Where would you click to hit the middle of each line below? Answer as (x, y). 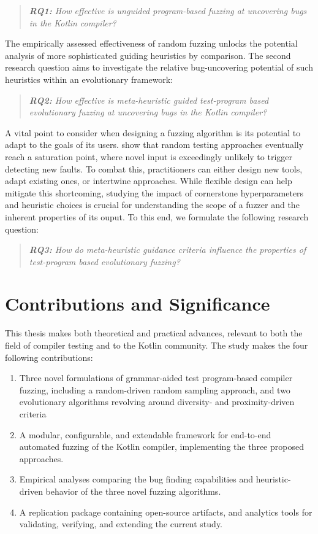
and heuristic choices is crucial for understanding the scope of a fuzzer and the (152, 205)
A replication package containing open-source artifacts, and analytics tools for (166, 512)
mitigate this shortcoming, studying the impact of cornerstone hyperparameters (154, 192)
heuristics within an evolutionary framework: (89, 79)
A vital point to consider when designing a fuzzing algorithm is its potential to (153, 132)
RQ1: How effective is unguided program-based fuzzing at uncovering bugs (168, 10)
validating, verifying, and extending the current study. (121, 524)
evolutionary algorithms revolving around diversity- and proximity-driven (157, 402)
